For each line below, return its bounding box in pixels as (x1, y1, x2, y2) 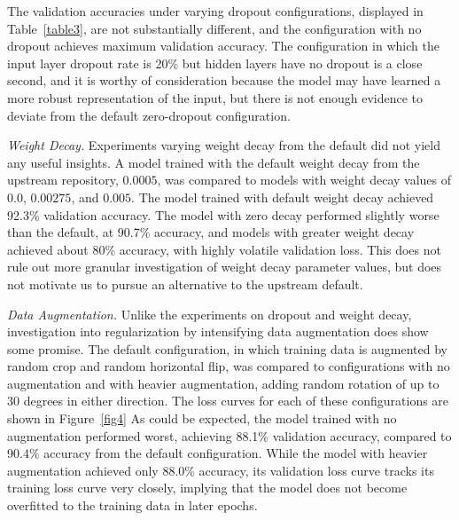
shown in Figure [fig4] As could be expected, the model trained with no (7, 409, 397, 428)
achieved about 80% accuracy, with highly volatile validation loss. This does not (7, 240, 441, 258)
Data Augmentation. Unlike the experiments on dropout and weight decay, (7, 304, 412, 323)
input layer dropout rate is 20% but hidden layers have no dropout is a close (7, 53, 423, 72)
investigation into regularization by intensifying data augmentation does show (7, 322, 429, 341)
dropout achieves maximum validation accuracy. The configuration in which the (7, 36, 440, 55)
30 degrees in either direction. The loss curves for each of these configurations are (7, 391, 449, 410)
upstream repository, (7, 170, 119, 189)
